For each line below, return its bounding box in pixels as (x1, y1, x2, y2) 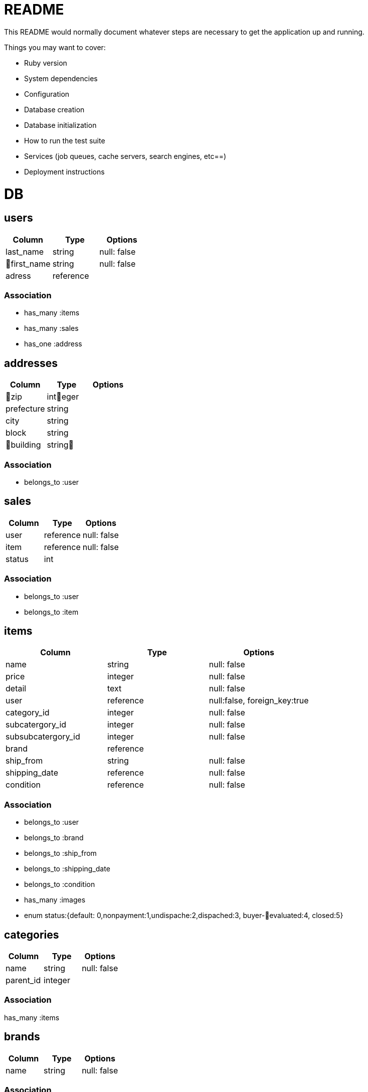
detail (6, 683, 27, 694)
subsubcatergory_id (6, 732, 80, 742)
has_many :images (24, 895, 86, 904)
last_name (6, 246, 44, 257)
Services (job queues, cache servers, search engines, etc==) (24, 151, 227, 160)
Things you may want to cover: (4, 43, 106, 52)
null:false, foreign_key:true (209, 695, 309, 706)
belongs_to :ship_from (24, 849, 97, 858)
